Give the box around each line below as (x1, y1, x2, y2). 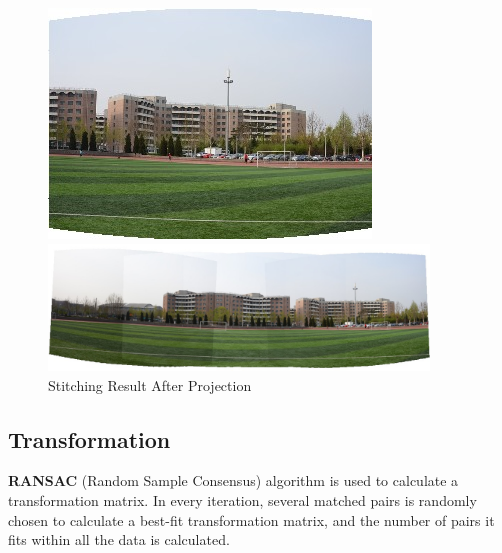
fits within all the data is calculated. (8, 529, 230, 550)
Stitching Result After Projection (48, 374, 252, 395)
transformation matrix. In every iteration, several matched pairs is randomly (8, 490, 477, 511)
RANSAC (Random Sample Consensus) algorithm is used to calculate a (8, 470, 459, 491)
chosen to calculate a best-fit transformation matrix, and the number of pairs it (8, 509, 495, 530)
